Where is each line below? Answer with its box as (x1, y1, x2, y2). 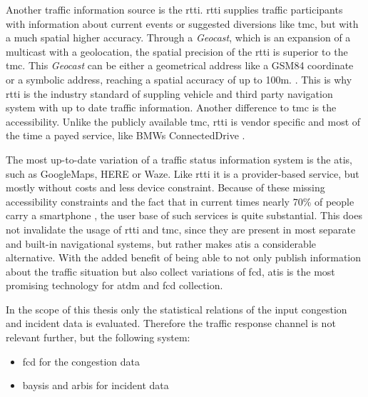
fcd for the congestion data (22, 353, 140, 368)
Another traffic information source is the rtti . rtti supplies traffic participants (6, 2, 343, 16)
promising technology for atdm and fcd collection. (6, 278, 223, 293)
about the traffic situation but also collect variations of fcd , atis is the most (6, 263, 335, 278)
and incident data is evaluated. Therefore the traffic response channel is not (6, 316, 336, 331)
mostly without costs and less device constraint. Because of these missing (6, 180, 325, 195)
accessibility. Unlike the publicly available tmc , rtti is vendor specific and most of (6, 114, 361, 129)
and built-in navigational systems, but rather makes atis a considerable (6, 236, 316, 251)
